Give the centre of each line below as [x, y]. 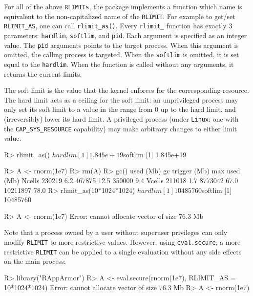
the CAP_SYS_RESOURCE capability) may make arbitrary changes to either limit [121, 128]
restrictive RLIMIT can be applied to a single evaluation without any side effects [123, 251]
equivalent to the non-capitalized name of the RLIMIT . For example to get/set [120, 16]
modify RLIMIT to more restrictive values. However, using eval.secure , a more [122, 242]
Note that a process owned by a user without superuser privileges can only [116, 232]
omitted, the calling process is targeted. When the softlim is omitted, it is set [122, 54]
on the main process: [35, 261]
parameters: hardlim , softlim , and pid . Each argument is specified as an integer [126, 35]
